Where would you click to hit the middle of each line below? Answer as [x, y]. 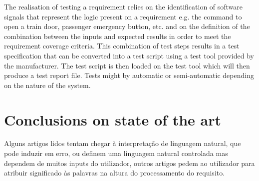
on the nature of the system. [47, 85]
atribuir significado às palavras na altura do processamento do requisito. [115, 173]
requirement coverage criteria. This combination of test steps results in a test [122, 46]
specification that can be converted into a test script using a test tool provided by [129, 55]
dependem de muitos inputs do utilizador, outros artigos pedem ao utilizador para [129, 163]
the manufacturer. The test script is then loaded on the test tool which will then [127, 65]
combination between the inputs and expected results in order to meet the [118, 36]
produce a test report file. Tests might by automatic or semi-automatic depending [129, 75]
